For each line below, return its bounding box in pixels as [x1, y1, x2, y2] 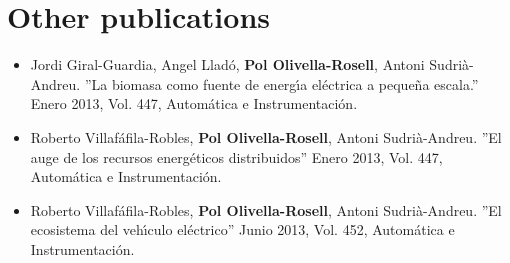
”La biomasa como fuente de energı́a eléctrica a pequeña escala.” [84, 73, 479, 94]
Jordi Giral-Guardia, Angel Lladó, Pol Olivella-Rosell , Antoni [30, 54, 425, 75]
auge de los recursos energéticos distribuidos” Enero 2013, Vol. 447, [30, 146, 443, 167]
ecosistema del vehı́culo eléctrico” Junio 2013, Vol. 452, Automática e [30, 219, 455, 240]
